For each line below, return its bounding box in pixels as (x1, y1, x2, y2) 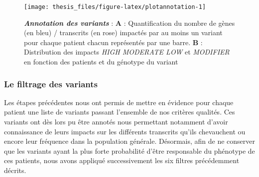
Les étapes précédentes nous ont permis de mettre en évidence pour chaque (4, 97, 234, 107)
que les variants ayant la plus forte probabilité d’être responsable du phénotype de (4, 145, 255, 156)
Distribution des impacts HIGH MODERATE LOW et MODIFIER (24, 47, 230, 57)
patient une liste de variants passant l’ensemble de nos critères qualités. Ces (4, 107, 235, 117)
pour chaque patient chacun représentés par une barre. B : (24, 37, 203, 47)
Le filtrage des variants (4, 77, 98, 90)
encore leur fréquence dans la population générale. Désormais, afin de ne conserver (4, 136, 255, 146)
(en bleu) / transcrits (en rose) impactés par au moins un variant (24, 27, 223, 38)
